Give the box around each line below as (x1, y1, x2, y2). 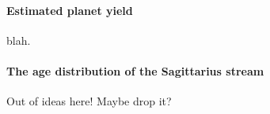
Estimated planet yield (6, 2, 133, 18)
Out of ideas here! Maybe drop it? (6, 93, 172, 109)
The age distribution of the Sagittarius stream (6, 62, 264, 79)
